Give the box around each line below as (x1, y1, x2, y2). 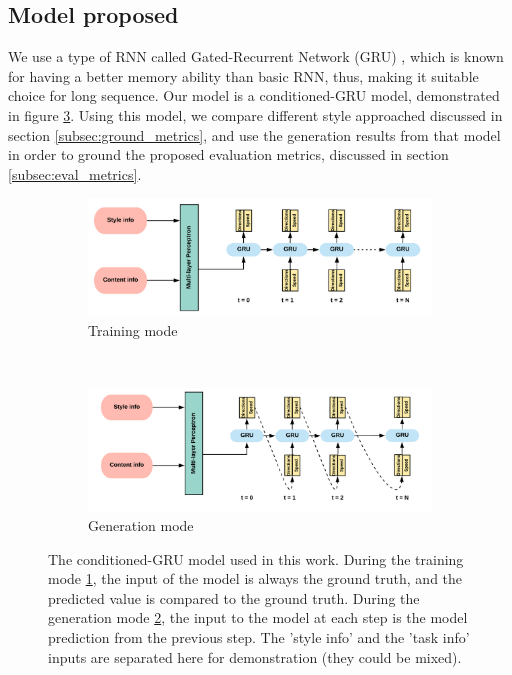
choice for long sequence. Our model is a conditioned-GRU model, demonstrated (8, 85, 500, 106)
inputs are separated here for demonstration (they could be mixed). (48, 646, 462, 667)
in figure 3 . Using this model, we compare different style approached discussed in (8, 104, 503, 125)
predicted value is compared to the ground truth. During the (48, 587, 420, 608)
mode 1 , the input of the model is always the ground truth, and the (48, 568, 463, 589)
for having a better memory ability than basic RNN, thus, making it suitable (8, 65, 479, 86)
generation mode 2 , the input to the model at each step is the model (48, 607, 468, 628)
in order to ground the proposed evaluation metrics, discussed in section (8, 144, 449, 165)
